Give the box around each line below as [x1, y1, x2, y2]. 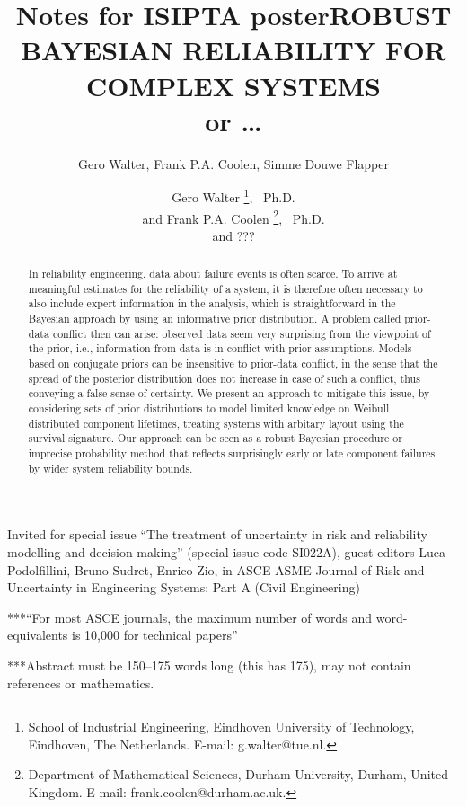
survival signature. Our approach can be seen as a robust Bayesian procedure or [28, 430, 402, 446]
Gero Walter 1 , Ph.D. [172, 185, 295, 206]
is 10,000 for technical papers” [72, 625, 238, 644]
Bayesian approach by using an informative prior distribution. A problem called [28, 311, 401, 326]
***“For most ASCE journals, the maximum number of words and [7, 607, 373, 626]
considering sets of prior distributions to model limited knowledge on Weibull [28, 401, 390, 416]
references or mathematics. [7, 673, 154, 692]
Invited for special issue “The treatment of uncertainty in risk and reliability [7, 525, 427, 544]
